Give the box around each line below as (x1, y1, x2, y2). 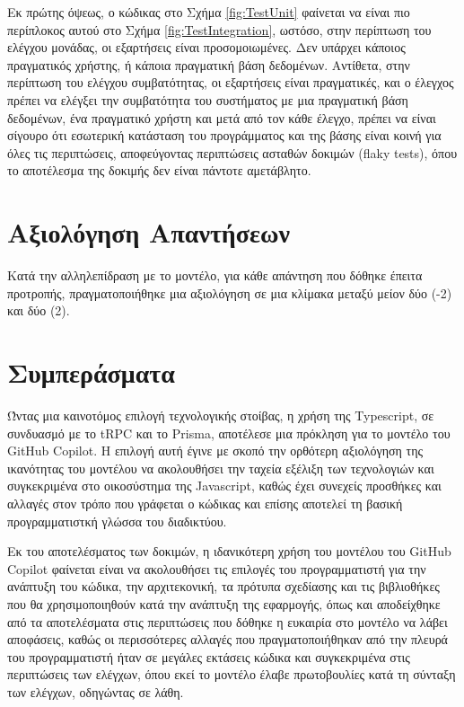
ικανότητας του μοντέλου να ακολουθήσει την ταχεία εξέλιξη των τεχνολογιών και (7, 458, 434, 477)
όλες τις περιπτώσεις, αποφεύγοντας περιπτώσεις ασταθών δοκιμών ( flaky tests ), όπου (7, 143, 458, 162)
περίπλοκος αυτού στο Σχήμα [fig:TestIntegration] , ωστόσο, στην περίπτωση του (7, 20, 432, 39)
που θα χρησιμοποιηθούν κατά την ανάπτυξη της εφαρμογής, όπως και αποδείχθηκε (7, 594, 441, 613)
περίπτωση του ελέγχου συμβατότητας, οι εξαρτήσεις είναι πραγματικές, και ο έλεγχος (7, 73, 454, 92)
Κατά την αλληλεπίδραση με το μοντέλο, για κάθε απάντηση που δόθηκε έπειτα (7, 266, 423, 285)
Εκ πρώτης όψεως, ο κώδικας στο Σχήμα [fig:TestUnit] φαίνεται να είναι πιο (7, 3, 410, 21)
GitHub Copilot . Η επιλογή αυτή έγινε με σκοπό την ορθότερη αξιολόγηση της (7, 441, 423, 460)
